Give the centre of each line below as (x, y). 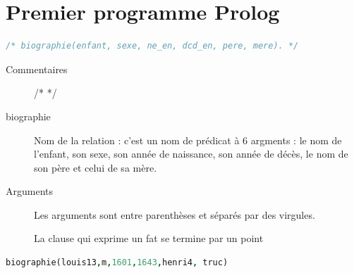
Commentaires (37, 69)
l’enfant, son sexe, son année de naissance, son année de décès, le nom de (191, 154)
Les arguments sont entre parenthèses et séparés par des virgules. (175, 214)
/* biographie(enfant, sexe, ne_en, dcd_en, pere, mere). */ (152, 46)
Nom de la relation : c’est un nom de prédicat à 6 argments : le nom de (188, 140)
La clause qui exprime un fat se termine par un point (149, 238)
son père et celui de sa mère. (96, 167)
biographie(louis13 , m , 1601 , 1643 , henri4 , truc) (117, 263)
